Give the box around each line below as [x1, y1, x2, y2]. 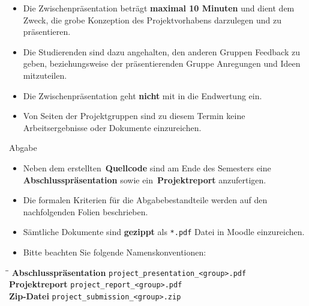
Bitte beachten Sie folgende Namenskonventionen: [23, 245, 206, 258]
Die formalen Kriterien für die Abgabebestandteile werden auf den [23, 194, 268, 206]
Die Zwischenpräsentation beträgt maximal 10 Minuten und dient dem [23, 2, 295, 14]
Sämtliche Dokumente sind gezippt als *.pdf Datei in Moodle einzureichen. [23, 225, 305, 238]
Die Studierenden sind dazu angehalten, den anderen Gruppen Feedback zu [23, 45, 300, 58]
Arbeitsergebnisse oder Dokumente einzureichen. [23, 121, 202, 133]
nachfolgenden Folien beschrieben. [23, 205, 148, 218]
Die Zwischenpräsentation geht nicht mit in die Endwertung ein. [23, 89, 262, 102]
